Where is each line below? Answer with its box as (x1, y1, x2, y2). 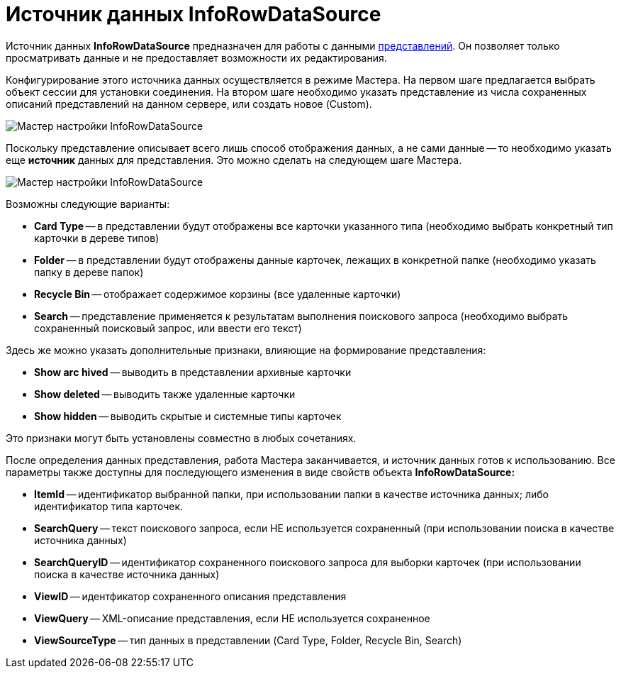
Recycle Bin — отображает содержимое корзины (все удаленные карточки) (34, 287, 401, 300)
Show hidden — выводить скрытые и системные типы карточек (34, 409, 342, 422)
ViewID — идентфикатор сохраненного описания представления (34, 590, 347, 602)
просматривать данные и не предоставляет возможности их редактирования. (6, 51, 387, 64)
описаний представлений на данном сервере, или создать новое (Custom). (6, 97, 372, 110)
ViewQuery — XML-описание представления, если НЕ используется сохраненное (34, 612, 430, 624)
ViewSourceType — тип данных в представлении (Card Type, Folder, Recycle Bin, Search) (34, 634, 462, 646)
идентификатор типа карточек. (34, 499, 184, 512)
